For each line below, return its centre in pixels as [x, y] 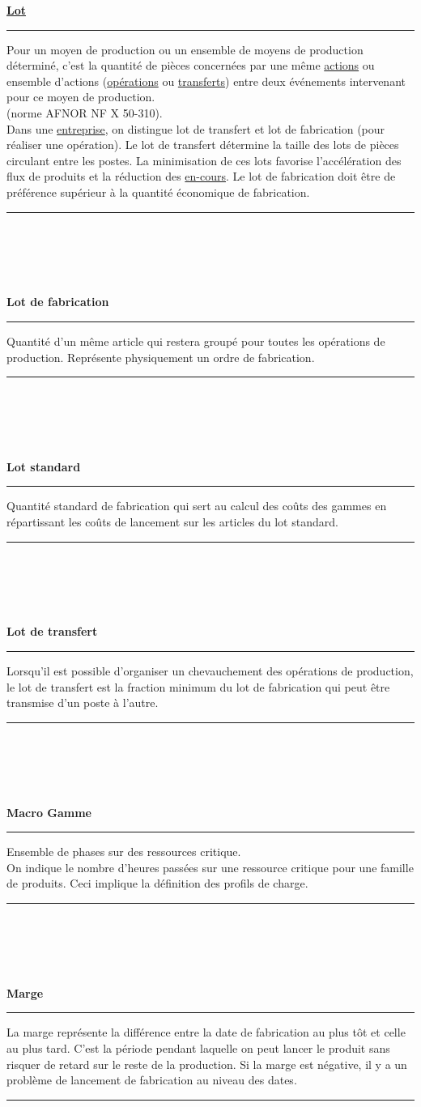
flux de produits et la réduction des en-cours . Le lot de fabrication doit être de [201, 176]
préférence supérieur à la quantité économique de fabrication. [158, 192]
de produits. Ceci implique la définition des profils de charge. [157, 883]
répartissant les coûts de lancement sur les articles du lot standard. [172, 522]
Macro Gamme [49, 812]
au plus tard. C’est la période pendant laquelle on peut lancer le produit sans [198, 1047]
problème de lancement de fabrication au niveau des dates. [152, 1080]
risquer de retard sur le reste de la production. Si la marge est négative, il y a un [207, 1064]
